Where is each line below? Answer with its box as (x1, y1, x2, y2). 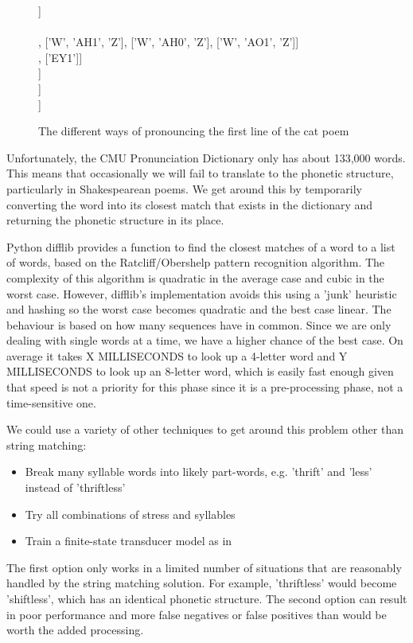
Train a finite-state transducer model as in (25, 532, 232, 549)
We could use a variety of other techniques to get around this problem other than (6, 421, 403, 438)
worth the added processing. (6, 622, 144, 638)
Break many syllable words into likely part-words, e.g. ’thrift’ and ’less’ (25, 463, 372, 480)
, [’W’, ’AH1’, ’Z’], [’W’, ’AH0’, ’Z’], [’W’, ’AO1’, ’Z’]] (38, 33, 299, 50)
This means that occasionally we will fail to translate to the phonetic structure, (6, 165, 394, 181)
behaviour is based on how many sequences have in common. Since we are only (6, 316, 392, 333)
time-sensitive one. (6, 394, 96, 411)
